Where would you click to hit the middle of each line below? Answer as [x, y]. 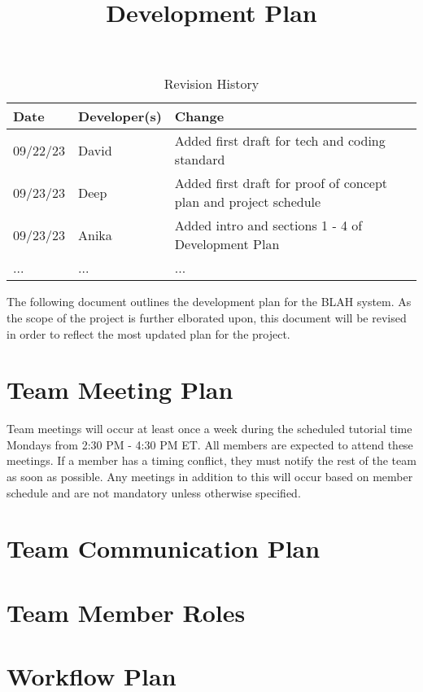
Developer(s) [120, 116]
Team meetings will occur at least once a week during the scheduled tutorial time [209, 429]
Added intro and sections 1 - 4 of [268, 226]
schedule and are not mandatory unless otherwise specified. [154, 492]
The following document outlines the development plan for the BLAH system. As [209, 302]
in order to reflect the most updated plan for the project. [148, 333]
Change [199, 116]
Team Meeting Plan [120, 390]
